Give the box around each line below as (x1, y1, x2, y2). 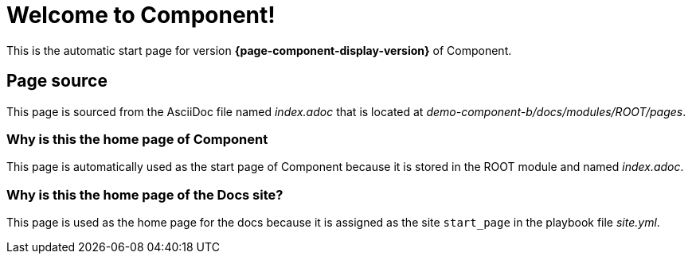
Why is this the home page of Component (6, 130, 268, 147)
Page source (6, 71, 108, 91)
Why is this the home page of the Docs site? (6, 186, 283, 203)
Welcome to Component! (6, 2, 276, 29)
